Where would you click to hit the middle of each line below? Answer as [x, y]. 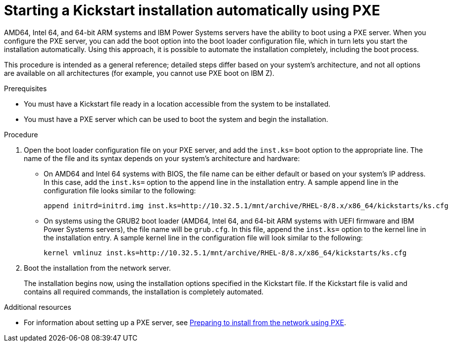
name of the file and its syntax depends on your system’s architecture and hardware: [162, 158]
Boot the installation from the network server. [98, 268]
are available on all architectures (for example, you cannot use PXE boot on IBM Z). [139, 73]
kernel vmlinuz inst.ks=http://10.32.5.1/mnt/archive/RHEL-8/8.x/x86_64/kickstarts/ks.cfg [225, 253]
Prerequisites [25, 88]
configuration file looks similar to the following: [120, 190]
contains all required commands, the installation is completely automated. [144, 291]
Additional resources [38, 307]
